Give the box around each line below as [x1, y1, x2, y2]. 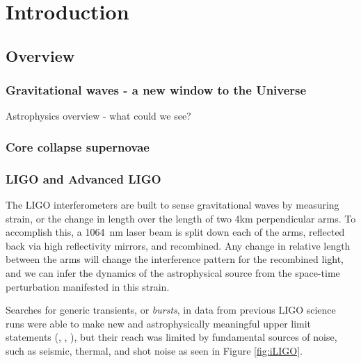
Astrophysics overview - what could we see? [6, 108, 191, 123]
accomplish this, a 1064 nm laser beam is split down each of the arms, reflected [6, 225, 345, 239]
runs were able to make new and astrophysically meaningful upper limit [6, 316, 312, 330]
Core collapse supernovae [6, 138, 150, 155]
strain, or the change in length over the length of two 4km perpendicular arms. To [6, 211, 356, 225]
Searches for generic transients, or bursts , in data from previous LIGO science [6, 302, 336, 317]
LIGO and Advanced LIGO [6, 170, 161, 187]
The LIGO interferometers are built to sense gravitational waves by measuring [6, 197, 339, 212]
